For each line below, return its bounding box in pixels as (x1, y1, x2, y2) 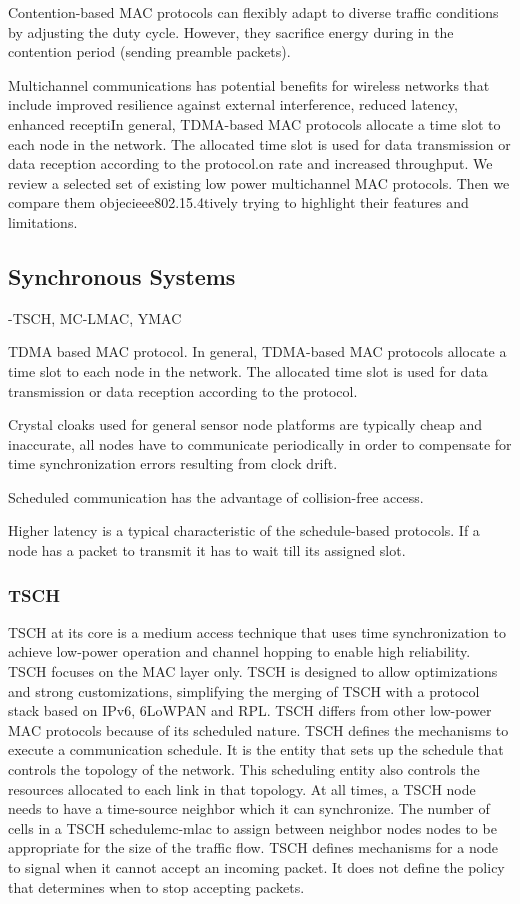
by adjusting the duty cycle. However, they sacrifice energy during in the (8, 21, 454, 42)
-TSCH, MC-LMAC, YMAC (8, 307, 182, 328)
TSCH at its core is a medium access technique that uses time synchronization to (8, 621, 506, 642)
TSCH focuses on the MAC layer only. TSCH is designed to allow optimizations (8, 661, 498, 682)
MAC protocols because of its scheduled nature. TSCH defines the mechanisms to (8, 719, 509, 740)
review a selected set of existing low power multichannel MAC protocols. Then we (8, 172, 510, 193)
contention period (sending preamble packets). (8, 41, 291, 62)
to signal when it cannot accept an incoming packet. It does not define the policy (8, 857, 505, 878)
